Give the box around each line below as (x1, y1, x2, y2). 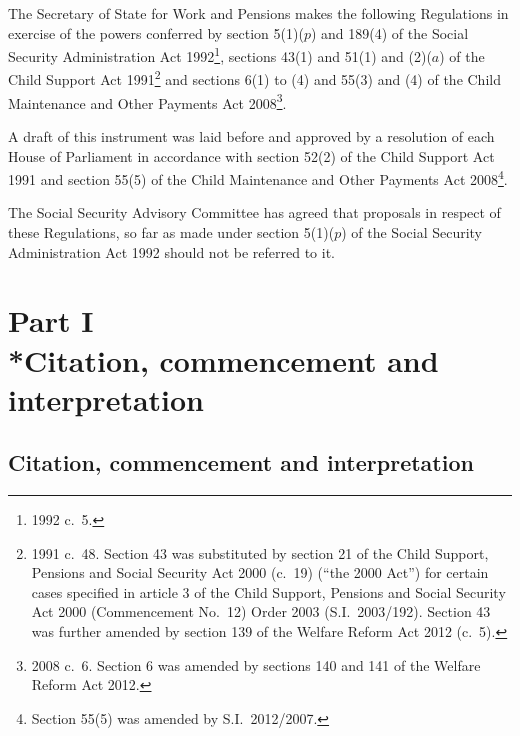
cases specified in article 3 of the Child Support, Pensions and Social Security (31, 581, 506, 602)
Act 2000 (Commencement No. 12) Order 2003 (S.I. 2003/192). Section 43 (31, 601, 491, 622)
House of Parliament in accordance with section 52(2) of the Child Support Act (8, 145, 495, 166)
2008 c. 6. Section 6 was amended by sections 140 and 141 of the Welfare (31, 654, 481, 675)
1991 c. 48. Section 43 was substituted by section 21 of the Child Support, (31, 542, 489, 563)
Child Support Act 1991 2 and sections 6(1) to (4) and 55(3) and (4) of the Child (8, 66, 501, 90)
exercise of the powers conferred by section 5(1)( (8, 22, 304, 43)
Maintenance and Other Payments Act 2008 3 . (8, 89, 287, 113)
